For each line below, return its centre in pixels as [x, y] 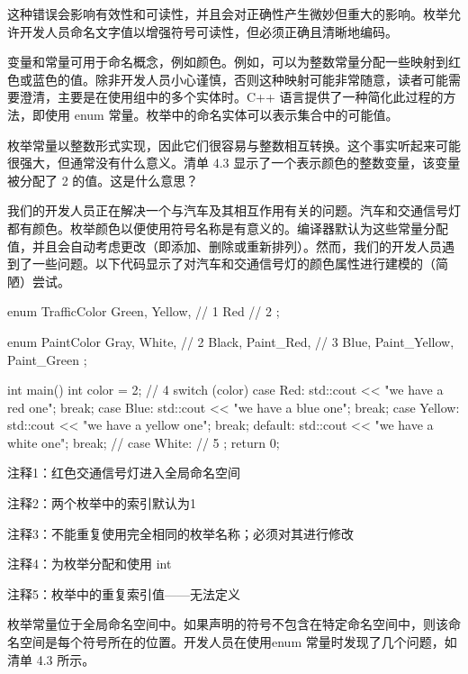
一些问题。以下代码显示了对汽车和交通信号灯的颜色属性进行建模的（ [234, 264]
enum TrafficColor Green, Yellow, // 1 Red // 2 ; [144, 311]
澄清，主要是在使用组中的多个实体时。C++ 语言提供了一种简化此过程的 [231, 97]
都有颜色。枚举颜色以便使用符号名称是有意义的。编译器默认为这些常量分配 [228, 228]
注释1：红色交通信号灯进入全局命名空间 [124, 473]
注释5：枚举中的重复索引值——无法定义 [124, 593]
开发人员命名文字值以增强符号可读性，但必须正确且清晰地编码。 [208, 31]
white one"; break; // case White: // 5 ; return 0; [144, 442]
